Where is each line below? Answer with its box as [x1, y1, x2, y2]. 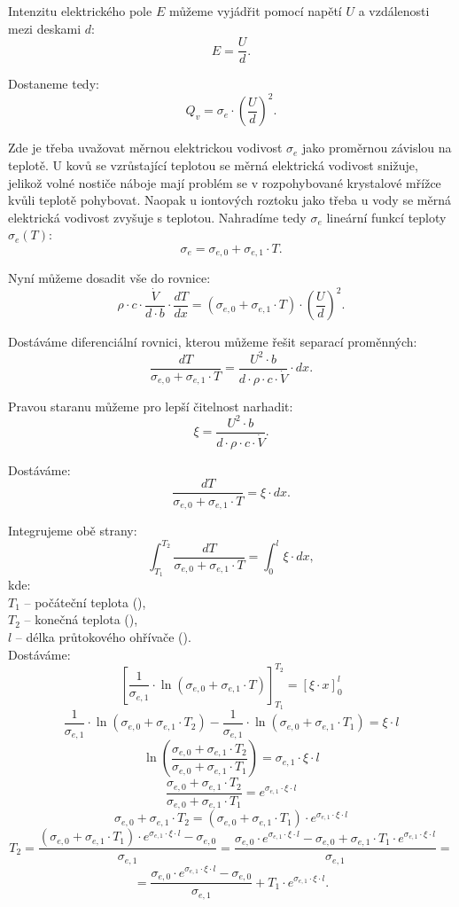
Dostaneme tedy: [8, 74, 99, 93]
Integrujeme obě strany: [8, 521, 137, 539]
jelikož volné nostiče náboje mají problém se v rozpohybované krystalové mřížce [8, 173, 441, 192]
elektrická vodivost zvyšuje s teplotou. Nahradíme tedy [8, 207, 307, 226]
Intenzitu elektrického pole [8, 2, 152, 20]
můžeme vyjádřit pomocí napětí [168, 2, 342, 20]
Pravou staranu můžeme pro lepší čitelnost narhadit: [8, 396, 293, 415]
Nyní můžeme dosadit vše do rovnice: [8, 269, 211, 287]
